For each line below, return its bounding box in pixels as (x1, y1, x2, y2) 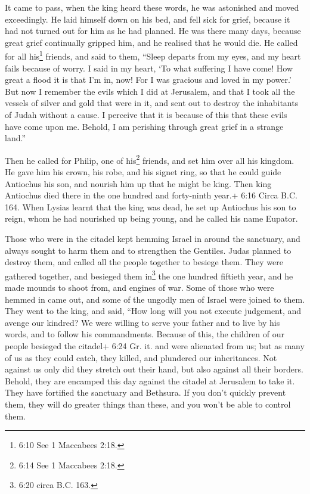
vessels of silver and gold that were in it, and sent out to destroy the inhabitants (5, 97, 299, 109)
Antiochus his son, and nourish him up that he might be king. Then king (5, 177, 272, 189)
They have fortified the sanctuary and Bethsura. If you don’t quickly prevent (5, 386, 286, 399)
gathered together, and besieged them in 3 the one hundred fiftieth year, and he (5, 268, 293, 282)
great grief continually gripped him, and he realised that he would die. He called (5, 36, 298, 48)
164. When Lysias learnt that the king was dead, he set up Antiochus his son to (5, 200, 296, 213)
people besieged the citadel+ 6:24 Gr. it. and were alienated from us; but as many (5, 340, 305, 352)
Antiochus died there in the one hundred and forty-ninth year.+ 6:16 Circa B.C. (5, 189, 297, 201)
